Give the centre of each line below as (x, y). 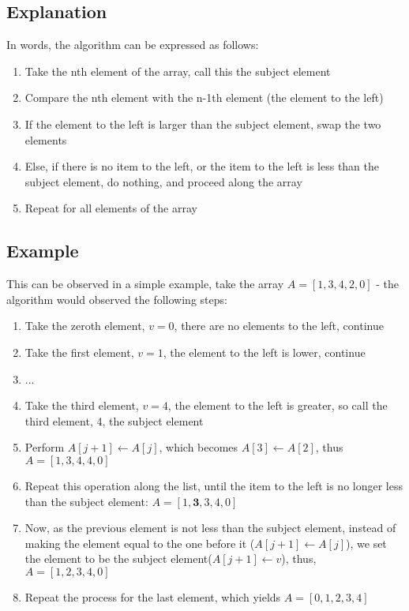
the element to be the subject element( (118, 559)
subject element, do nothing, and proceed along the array (163, 181)
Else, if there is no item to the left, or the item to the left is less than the (202, 166)
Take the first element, (79, 352)
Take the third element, (82, 405)
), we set (366, 543)
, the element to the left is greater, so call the (278, 405)
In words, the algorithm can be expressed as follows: (133, 45)
